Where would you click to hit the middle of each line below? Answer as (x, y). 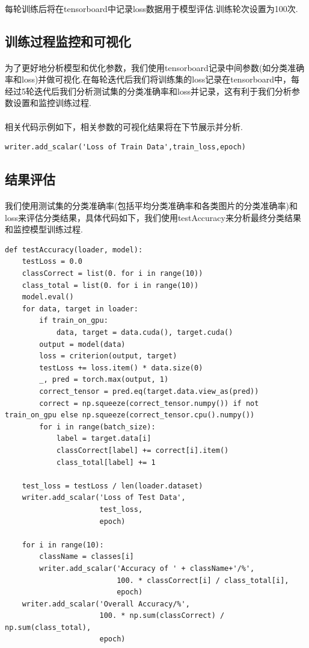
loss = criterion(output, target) (108, 356)
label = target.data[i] (104, 439)
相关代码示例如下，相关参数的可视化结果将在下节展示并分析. (124, 126)
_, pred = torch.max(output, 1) (104, 380)
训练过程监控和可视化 (68, 41)
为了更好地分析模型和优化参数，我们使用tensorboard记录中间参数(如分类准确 (155, 67)
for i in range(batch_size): (97, 427)
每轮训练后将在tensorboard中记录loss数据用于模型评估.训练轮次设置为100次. (151, 8)
